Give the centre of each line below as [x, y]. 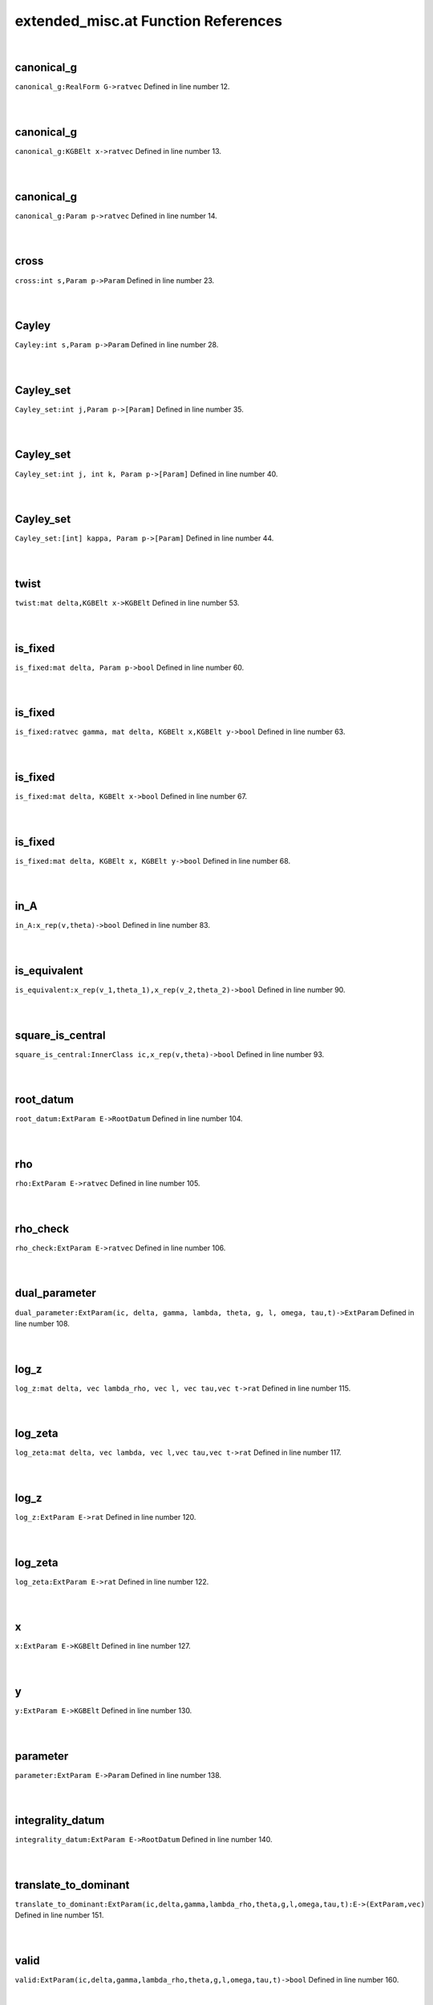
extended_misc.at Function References [148, 21]
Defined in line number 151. [59, 1915]
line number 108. [42, 1323]
